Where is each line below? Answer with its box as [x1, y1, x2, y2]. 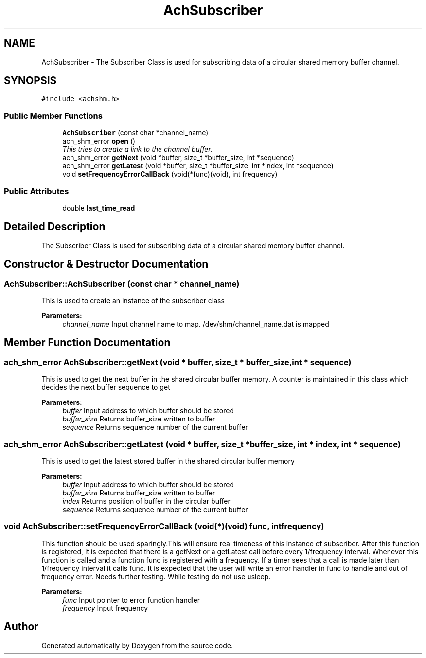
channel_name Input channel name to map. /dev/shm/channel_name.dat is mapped [62, 320, 329, 328]
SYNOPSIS [4, 74, 57, 87]
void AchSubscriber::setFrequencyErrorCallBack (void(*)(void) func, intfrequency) [4, 521, 324, 531]
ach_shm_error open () [62, 137, 136, 146]
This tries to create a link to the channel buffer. [62, 145, 213, 154]
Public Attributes [4, 186, 69, 196]
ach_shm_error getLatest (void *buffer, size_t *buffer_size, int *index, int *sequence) [62, 162, 334, 170]
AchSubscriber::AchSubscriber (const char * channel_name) [4, 278, 240, 289]
